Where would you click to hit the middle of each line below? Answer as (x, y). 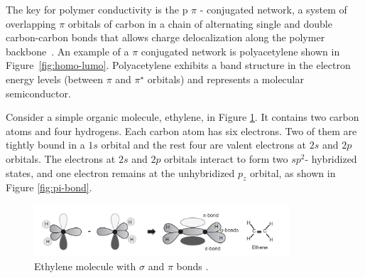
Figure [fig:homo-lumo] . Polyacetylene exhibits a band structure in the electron (178, 65)
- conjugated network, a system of (273, 9)
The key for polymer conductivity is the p (97, 9)
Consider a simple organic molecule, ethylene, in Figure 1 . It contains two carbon (182, 117)
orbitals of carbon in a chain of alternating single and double (200, 23)
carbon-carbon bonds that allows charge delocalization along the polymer (165, 37)
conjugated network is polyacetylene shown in (240, 51)
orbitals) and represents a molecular (225, 79)
